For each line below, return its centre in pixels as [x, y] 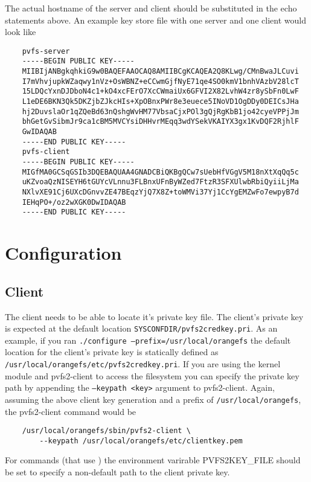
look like [21, 32]
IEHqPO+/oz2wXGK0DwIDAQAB [74, 202]
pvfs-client [46, 152]
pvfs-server [46, 51]
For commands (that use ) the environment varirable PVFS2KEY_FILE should [153, 460]
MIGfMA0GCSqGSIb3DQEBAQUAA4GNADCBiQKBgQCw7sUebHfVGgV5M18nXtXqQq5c [160, 172]
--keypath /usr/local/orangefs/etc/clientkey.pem [141, 441]
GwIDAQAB [39, 132]
